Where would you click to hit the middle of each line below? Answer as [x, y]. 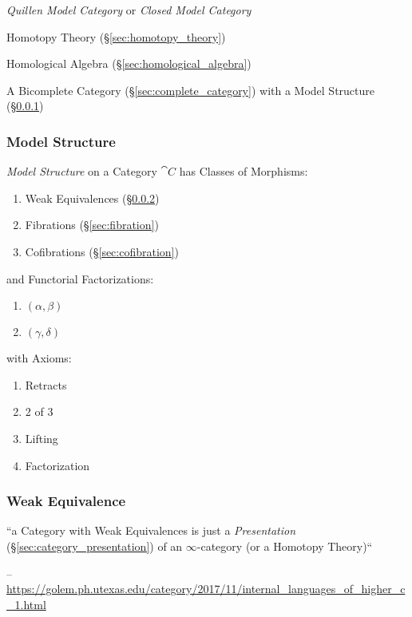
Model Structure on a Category [82, 171]
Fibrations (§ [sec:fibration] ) [92, 225]
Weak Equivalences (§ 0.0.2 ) [92, 198]
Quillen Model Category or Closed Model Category [129, 10]
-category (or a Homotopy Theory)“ [285, 546]
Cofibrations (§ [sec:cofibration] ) [102, 251]
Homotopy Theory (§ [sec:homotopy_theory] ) [116, 36]
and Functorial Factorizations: [80, 278]
